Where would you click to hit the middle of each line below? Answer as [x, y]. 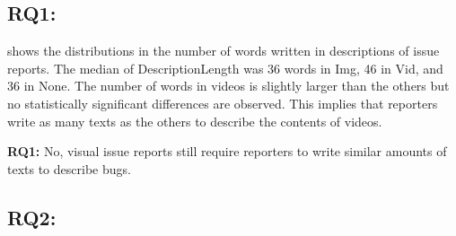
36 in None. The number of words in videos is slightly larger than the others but [228, 86]
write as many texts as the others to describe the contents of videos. [195, 121]
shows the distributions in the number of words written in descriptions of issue [224, 51]
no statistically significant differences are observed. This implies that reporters [223, 103]
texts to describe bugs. [69, 168]
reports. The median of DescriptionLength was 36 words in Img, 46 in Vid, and [225, 68]
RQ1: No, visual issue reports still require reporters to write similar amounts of [227, 151]
